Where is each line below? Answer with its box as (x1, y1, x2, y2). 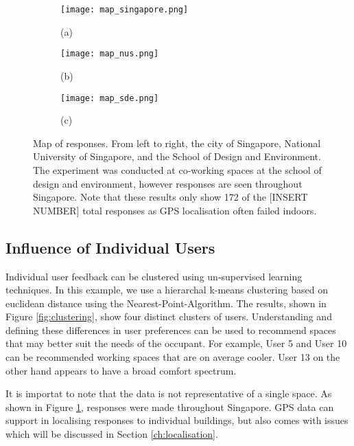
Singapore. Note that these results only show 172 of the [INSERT (33, 190, 308, 204)
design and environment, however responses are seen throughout (33, 176, 303, 190)
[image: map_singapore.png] (60, 5, 189, 14)
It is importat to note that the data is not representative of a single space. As (5, 386, 332, 401)
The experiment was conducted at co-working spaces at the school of (33, 162, 322, 177)
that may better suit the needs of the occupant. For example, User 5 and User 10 (5, 336, 347, 350)
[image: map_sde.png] (60, 93, 159, 103)
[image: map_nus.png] (60, 49, 159, 59)
